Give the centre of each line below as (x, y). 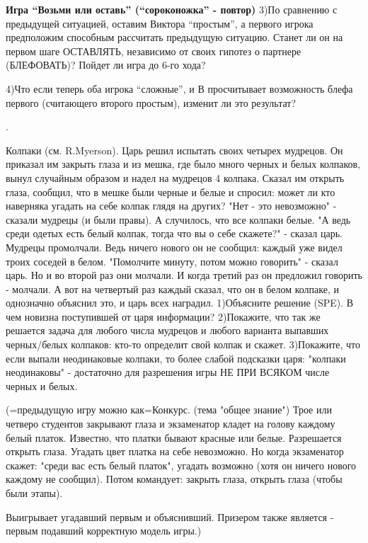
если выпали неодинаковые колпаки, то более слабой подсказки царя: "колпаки (176, 358)
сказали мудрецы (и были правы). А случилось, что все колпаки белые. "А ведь (178, 219)
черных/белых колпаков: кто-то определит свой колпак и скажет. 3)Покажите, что (183, 344)
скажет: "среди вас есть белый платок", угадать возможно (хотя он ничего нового (181, 465)
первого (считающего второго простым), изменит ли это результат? (151, 102)
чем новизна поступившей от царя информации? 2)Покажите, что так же (163, 316)
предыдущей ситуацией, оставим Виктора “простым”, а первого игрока (160, 23)
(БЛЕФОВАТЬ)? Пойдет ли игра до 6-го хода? (106, 65)
